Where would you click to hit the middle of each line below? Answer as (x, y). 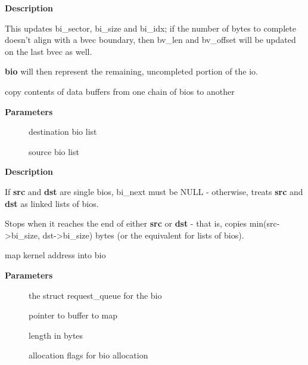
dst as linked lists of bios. (52, 203)
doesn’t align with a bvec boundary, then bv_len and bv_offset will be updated (150, 40)
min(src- (265, 223)
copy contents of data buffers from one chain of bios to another (120, 91)
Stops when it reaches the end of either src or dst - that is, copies (126, 223)
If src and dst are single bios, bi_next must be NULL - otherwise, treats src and (154, 191)
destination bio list (63, 132)
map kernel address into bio (55, 255)
